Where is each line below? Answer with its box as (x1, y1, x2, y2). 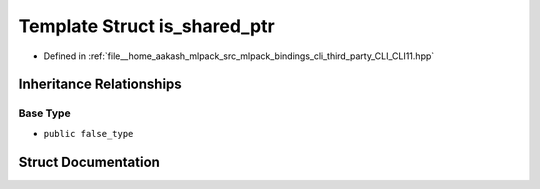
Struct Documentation (18, 153, 160, 170)
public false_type (43, 128, 134, 139)
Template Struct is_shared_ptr (18, 15, 275, 37)
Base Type (18, 106, 71, 120)
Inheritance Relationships (18, 76, 182, 93)
